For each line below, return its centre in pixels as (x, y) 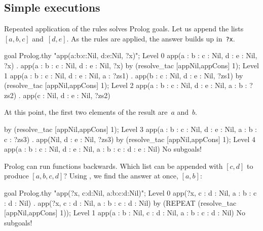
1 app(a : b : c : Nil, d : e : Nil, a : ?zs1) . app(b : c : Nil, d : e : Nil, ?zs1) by (124, 75)
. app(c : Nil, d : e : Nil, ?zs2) (64, 95)
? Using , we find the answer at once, (121, 176)
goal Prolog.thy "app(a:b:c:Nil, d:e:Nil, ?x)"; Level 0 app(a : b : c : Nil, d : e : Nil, (131, 55)
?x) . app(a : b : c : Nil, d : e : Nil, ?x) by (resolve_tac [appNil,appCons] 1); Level (131, 65)
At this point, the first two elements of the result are (86, 112)
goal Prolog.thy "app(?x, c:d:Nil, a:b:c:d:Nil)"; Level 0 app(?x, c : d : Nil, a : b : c (130, 192)
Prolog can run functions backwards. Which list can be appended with (114, 166)
